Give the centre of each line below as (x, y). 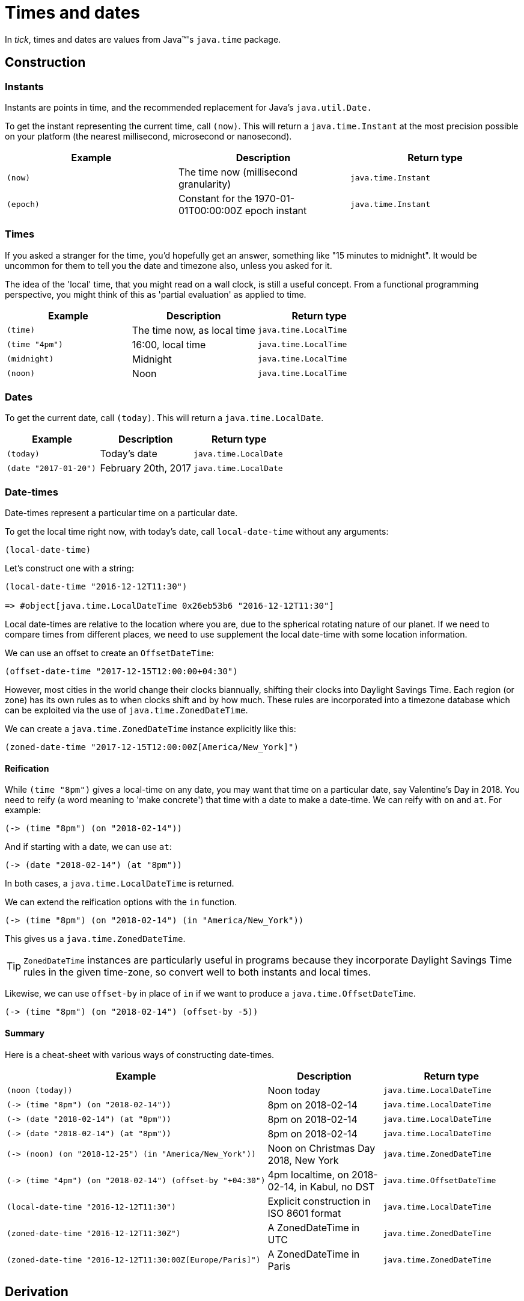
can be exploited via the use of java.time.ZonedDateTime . (126, 710)
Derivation (37, 1292)
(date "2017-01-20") (51, 468)
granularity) (205, 184)
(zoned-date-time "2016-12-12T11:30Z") (94, 1234)
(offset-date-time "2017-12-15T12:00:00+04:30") (121, 672)
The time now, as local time (193, 330)
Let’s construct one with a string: (70, 568)
